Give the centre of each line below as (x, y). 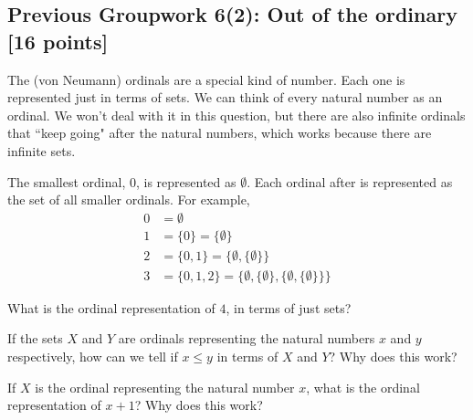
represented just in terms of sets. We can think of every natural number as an (225, 97)
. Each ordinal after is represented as (350, 181)
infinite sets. (42, 150)
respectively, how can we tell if (93, 357)
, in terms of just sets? (289, 307)
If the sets (35, 338)
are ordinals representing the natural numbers (247, 338)
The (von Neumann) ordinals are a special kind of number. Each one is (206, 79)
